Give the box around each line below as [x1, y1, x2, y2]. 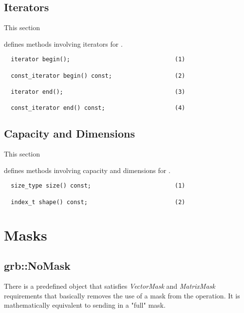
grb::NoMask [4, 258, 71, 273]
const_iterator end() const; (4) [11, 104, 186, 112]
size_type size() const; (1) [11, 182, 186, 190]
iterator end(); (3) [11, 88, 186, 96]
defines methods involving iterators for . [4, 38, 123, 49]
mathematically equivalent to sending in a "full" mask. [4, 300, 166, 310]
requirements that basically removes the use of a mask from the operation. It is [4, 290, 240, 300]
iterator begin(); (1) [11, 56, 186, 63]
